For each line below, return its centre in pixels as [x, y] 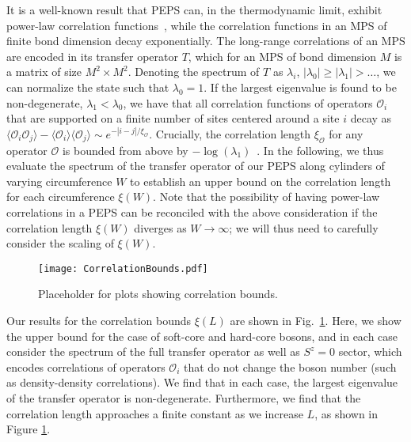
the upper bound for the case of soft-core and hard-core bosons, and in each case [202, 336]
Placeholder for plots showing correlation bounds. [158, 294]
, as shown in [346, 413]
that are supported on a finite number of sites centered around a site [173, 118]
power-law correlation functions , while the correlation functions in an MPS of [197, 25]
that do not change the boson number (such [290, 366]
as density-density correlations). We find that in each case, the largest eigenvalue [202, 382]
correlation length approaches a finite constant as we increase [155, 413]
